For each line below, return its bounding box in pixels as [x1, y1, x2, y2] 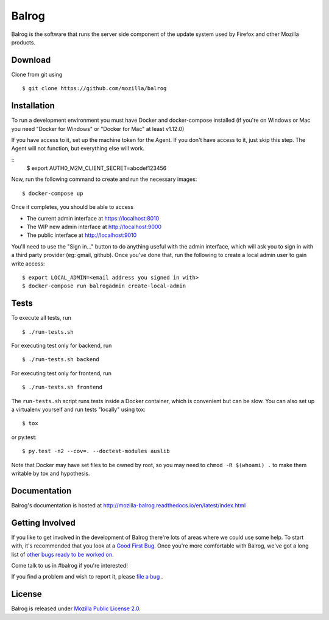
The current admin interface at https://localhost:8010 [26, 214, 160, 222]
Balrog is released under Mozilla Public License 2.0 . [11, 605, 141, 612]
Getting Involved [11, 518, 76, 528]
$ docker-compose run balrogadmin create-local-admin [22, 283, 186, 289]
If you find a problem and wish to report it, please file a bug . [11, 573, 163, 580]
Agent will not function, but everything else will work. [11, 145, 145, 152]
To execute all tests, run [11, 314, 71, 322]
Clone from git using [11, 71, 63, 78]
